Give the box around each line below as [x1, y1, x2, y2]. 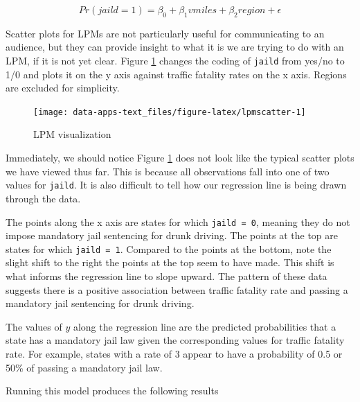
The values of [6, 319, 62, 333]
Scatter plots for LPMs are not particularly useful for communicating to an [6, 26, 325, 40]
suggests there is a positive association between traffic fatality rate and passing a [6, 282, 348, 297]
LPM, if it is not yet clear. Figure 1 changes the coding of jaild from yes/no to [6, 53, 345, 67]
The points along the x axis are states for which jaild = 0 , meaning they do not [6, 214, 350, 229]
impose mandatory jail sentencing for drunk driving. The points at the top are [6, 228, 338, 243]
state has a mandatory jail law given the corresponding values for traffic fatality [6, 333, 345, 347]
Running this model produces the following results [6, 383, 219, 398]
